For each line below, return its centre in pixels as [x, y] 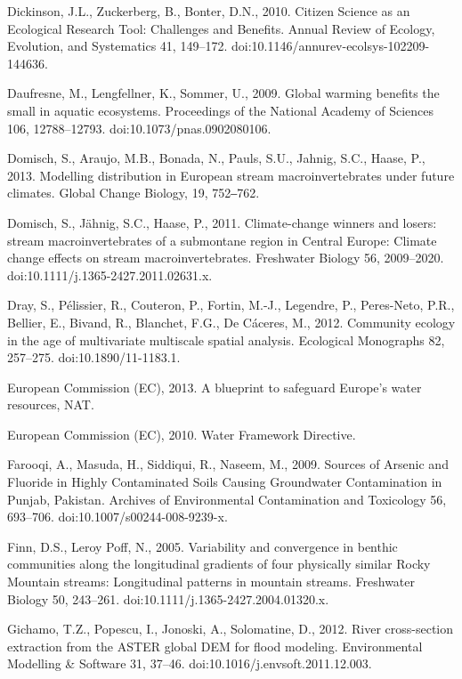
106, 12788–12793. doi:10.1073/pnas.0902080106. [139, 128]
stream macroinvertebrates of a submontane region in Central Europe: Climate [222, 240]
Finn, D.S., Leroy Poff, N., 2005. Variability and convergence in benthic [203, 546]
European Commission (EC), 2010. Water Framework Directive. [182, 434]
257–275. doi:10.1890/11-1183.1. [94, 357]
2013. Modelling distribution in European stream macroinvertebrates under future [231, 175]
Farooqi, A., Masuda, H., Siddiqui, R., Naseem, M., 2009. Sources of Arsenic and [228, 464]
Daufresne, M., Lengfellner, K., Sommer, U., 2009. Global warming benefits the [223, 93]
